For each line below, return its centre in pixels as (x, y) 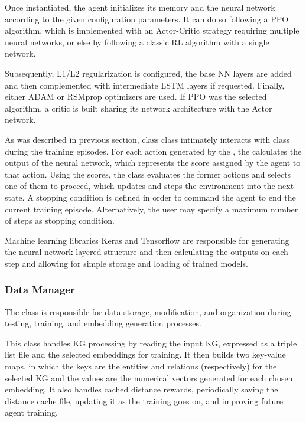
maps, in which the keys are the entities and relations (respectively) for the (141, 366)
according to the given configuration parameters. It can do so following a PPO (147, 19)
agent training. (31, 412)
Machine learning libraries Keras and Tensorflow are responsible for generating (147, 240)
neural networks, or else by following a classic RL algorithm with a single (137, 42)
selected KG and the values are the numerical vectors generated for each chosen (149, 377)
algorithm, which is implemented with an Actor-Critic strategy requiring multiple (152, 30)
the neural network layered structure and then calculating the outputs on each (147, 252)
